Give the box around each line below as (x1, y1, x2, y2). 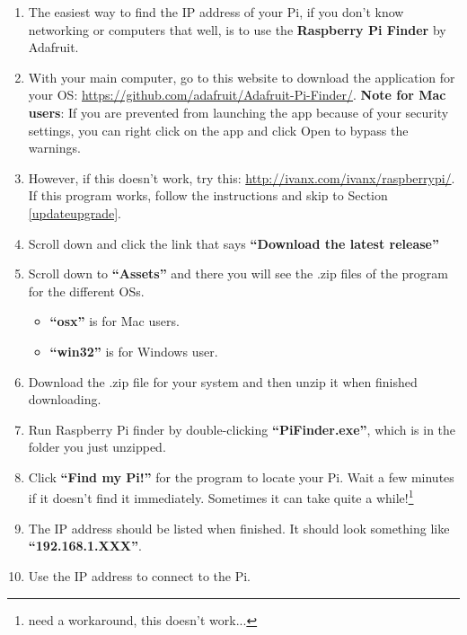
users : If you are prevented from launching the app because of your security (28, 102, 449, 121)
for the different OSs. (28, 281, 145, 300)
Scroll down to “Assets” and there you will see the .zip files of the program (28, 264, 448, 283)
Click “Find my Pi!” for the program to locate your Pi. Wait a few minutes (28, 467, 454, 486)
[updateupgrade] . (28, 203, 121, 222)
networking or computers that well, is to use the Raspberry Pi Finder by (28, 20, 446, 39)
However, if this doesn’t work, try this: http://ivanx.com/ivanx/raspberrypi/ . (28, 168, 455, 187)
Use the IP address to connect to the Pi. (28, 566, 251, 585)
